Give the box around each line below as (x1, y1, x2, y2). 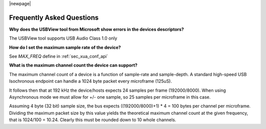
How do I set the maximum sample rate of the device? (9, 44, 121, 50)
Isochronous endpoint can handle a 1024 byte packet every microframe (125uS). (9, 78, 172, 84)
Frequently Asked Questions (9, 13, 99, 22)
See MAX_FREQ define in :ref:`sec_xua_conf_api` (9, 53, 108, 59)
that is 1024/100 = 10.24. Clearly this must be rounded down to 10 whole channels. (9, 117, 176, 123)
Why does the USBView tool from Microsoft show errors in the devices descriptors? (9, 26, 184, 32)
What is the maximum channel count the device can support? (9, 62, 138, 68)
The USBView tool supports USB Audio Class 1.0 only (9, 35, 118, 41)
